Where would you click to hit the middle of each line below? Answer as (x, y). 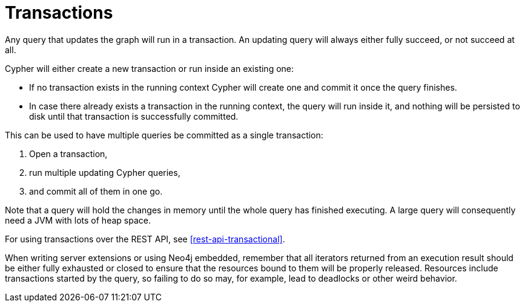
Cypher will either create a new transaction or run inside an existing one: (150, 68)
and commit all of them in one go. (96, 191)
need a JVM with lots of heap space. (78, 220)
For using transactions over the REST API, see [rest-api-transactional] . (145, 239)
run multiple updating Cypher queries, (105, 172)
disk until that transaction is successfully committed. (134, 116)
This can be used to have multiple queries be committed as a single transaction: (164, 135)
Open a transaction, (68, 153)
